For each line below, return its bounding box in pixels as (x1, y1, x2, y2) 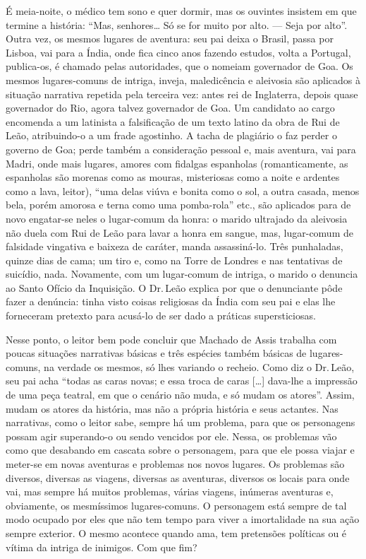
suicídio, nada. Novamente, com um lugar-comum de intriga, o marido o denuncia (6, 266, 358, 281)
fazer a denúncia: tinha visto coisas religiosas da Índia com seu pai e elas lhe (6, 294, 336, 309)
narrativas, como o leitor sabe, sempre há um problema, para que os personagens (6, 415, 355, 430)
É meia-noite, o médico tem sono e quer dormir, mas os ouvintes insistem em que (6, 4, 357, 18)
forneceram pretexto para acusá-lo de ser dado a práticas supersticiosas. (6, 308, 316, 323)
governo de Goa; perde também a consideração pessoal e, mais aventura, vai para (6, 141, 356, 156)
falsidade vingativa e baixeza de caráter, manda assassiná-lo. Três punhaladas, (6, 239, 343, 254)
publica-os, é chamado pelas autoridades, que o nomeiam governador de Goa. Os (6, 59, 353, 73)
